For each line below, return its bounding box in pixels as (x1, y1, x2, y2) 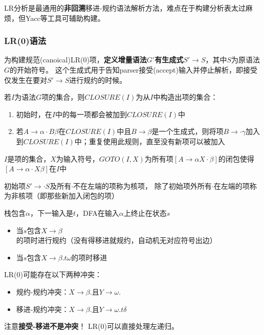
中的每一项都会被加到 (55, 108, 127, 119)
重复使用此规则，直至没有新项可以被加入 (89, 136, 225, 146)
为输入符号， (56, 153, 99, 164)
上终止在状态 (123, 207, 167, 218)
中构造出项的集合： (153, 92, 218, 102)
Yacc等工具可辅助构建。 (25, 12, 105, 23)
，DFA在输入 (76, 207, 119, 218)
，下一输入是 (30, 207, 73, 218)
